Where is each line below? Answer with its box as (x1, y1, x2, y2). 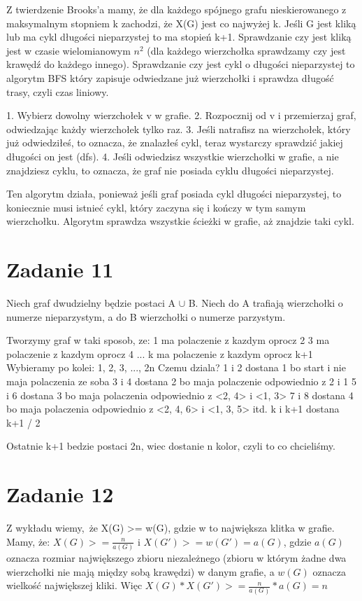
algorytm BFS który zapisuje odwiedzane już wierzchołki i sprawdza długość (6, 70, 334, 85)
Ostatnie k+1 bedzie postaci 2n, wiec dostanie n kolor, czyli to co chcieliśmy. (6, 438, 335, 453)
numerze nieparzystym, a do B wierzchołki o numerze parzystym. (6, 309, 286, 324)
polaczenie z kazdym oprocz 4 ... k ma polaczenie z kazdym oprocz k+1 (6, 346, 313, 361)
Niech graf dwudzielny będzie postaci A (6, 296, 176, 310)
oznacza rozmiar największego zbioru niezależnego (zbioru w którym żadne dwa (6, 551, 347, 565)
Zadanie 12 (6, 480, 114, 509)
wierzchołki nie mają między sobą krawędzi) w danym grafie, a (6, 564, 275, 579)
